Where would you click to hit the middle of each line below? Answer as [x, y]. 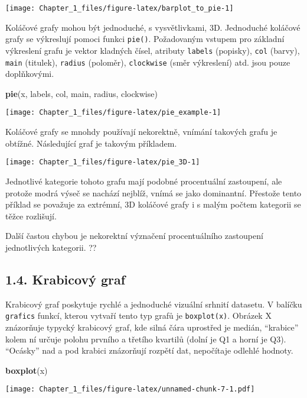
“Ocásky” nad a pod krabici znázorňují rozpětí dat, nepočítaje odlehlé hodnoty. [149, 350]
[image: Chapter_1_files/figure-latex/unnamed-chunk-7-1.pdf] [130, 389]
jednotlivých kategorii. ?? [51, 247]
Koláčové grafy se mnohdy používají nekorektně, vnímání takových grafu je [141, 132]
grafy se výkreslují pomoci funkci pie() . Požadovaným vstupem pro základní [145, 39]
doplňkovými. [30, 74]
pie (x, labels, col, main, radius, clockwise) [81, 93]
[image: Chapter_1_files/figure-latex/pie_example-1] [113, 113]
